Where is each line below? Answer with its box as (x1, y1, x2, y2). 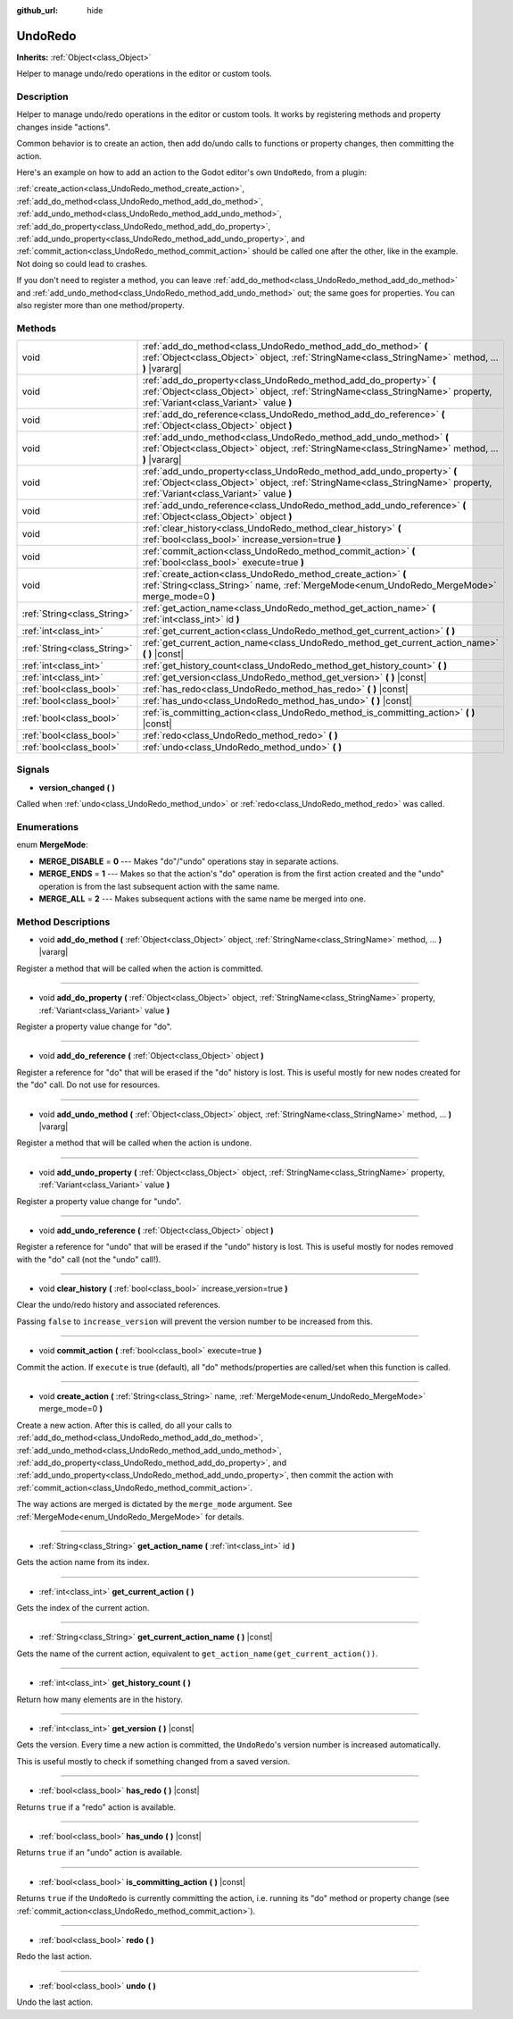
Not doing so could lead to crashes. (16, 258, 148, 269)
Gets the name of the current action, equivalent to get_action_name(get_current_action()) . (16, 1648, 378, 1659)
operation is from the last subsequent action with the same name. (38, 881, 280, 892)
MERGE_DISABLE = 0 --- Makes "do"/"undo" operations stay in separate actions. (38, 856, 339, 867)
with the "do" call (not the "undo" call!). (16, 1253, 161, 1264)
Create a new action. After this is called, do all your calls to (16, 1420, 232, 1430)
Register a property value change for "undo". (16, 1195, 182, 1206)
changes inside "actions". (16, 121, 111, 132)
